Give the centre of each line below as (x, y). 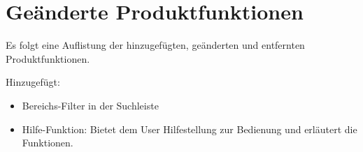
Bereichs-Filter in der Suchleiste (90, 105)
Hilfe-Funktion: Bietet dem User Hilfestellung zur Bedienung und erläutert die (190, 129)
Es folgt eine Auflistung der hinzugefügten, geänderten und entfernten (155, 45)
